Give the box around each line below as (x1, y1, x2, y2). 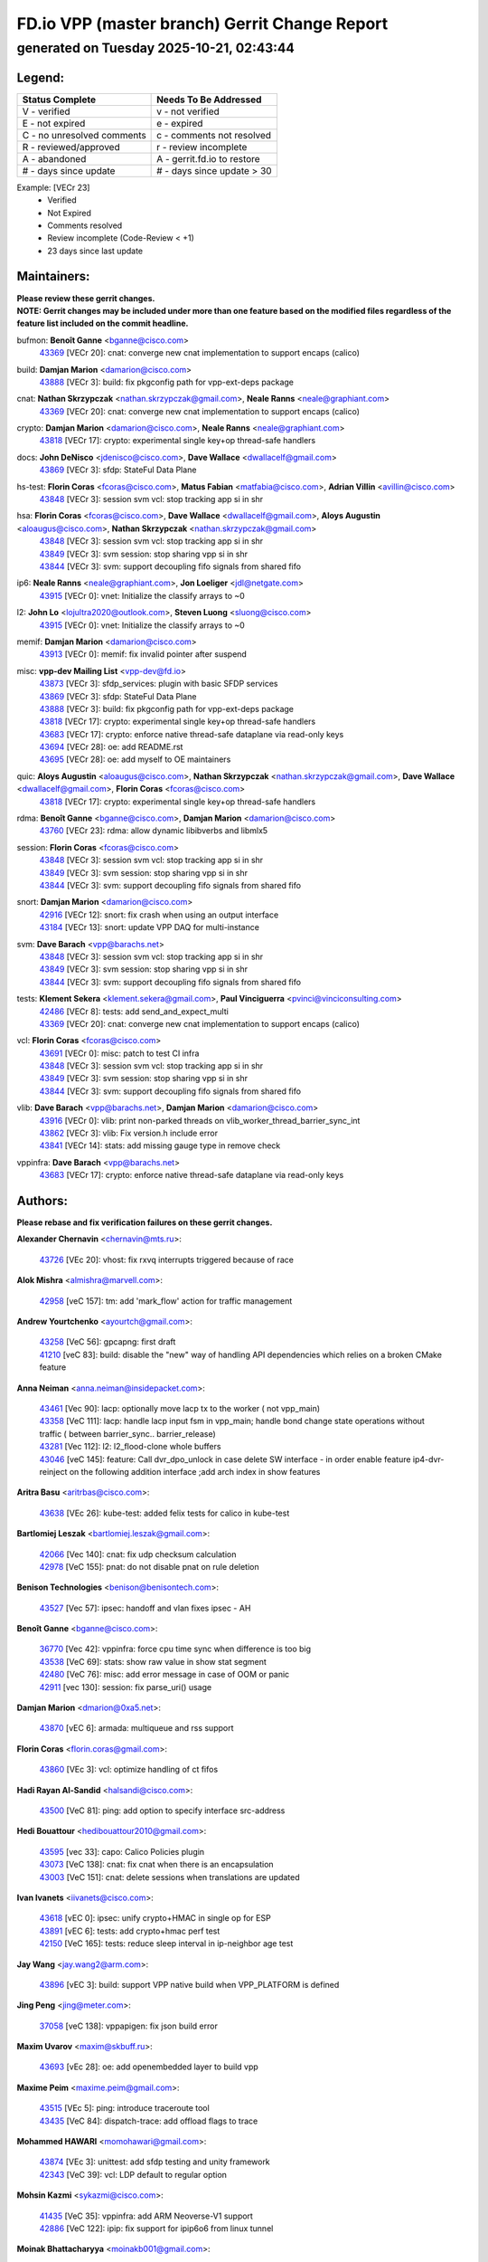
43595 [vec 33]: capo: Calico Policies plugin (39, 1846, 205, 1857)
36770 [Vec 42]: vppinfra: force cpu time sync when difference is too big (39, 1643, 312, 1655)
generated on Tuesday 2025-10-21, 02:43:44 (16, 40, 296, 56)
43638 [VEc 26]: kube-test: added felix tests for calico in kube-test (39, 1507, 290, 1518)
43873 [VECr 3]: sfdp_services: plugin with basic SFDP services (39, 679, 278, 689)
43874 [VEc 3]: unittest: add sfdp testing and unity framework (39, 2156, 270, 2167)
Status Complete (22, 93, 97, 106)
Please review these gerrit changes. (16, 292, 155, 303)
